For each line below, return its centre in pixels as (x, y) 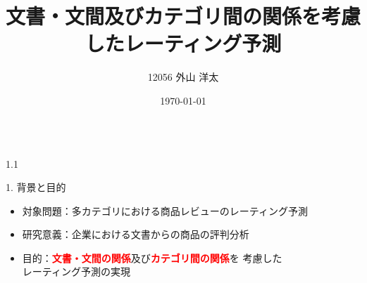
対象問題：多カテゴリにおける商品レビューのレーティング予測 (165, 210)
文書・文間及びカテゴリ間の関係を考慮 (183, 16)
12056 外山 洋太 (183, 77)
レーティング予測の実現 (76, 271)
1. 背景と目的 (36, 187)
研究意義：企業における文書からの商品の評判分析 (136, 234)
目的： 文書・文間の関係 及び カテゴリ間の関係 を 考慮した (152, 257)
